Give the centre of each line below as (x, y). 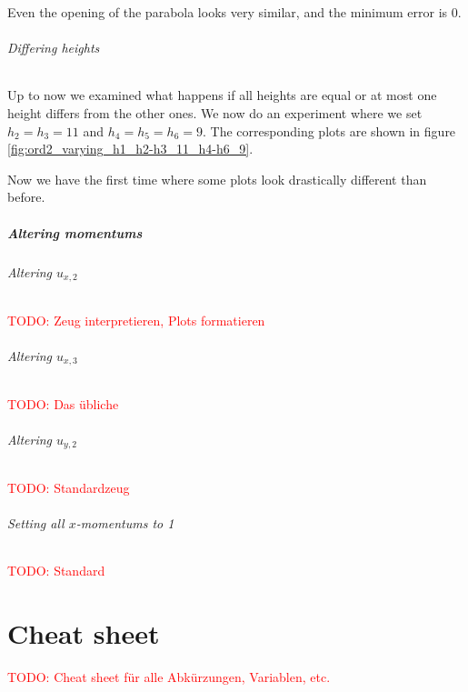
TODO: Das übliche (63, 403)
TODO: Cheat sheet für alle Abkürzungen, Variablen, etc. (169, 677)
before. (26, 197)
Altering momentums (75, 232)
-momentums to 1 (125, 523)
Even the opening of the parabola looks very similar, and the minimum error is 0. (234, 12)
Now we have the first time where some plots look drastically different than (217, 179)
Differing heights (54, 48)
